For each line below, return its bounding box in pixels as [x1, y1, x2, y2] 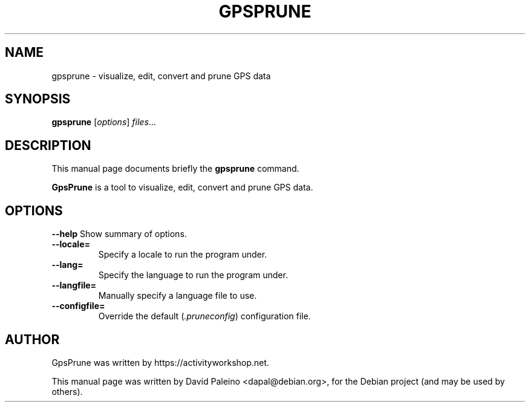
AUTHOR [5, 331, 60, 347]
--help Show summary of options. [51, 229, 187, 239]
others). [51, 386, 83, 397]
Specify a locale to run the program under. [98, 249, 267, 260]
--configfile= [51, 301, 105, 311]
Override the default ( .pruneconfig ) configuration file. [98, 311, 311, 322]
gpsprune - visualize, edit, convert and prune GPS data [51, 70, 271, 81]
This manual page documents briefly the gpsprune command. [51, 163, 299, 174]
